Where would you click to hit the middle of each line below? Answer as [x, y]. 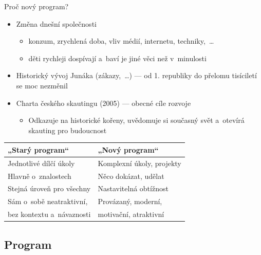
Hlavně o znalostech [40, 176]
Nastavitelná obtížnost [133, 188]
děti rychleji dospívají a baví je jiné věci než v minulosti [117, 58]
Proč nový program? [36, 6]
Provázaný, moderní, [130, 201]
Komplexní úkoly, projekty [139, 163]
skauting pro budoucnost [68, 130]
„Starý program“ [39, 149]
